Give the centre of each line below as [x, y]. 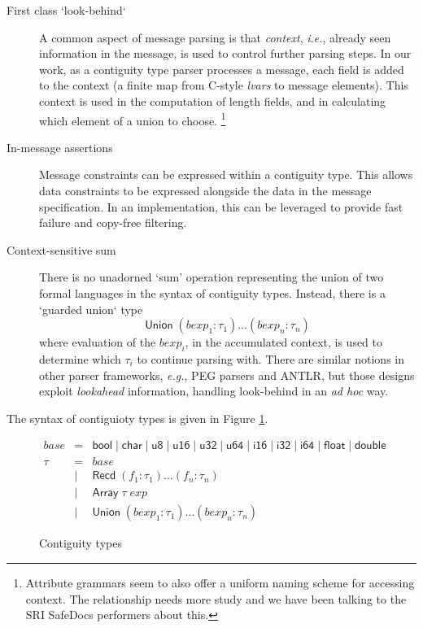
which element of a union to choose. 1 [133, 119]
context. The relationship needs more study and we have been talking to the [216, 598]
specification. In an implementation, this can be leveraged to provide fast [221, 206]
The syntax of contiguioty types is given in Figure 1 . [137, 418]
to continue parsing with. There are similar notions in [271, 358]
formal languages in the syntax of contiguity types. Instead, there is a [212, 292]
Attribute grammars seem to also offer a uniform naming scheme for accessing [220, 583]
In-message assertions [60, 147]
